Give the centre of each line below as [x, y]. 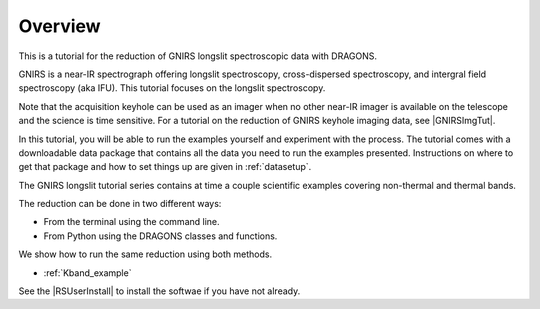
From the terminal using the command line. [131, 222]
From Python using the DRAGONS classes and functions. [160, 236]
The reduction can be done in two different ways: [120, 204]
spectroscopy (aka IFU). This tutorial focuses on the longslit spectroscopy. [172, 88]
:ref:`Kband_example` [87, 272]
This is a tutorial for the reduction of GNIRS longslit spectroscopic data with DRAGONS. [198, 56]
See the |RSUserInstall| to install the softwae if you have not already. [159, 291]
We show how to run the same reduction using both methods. [145, 254]
